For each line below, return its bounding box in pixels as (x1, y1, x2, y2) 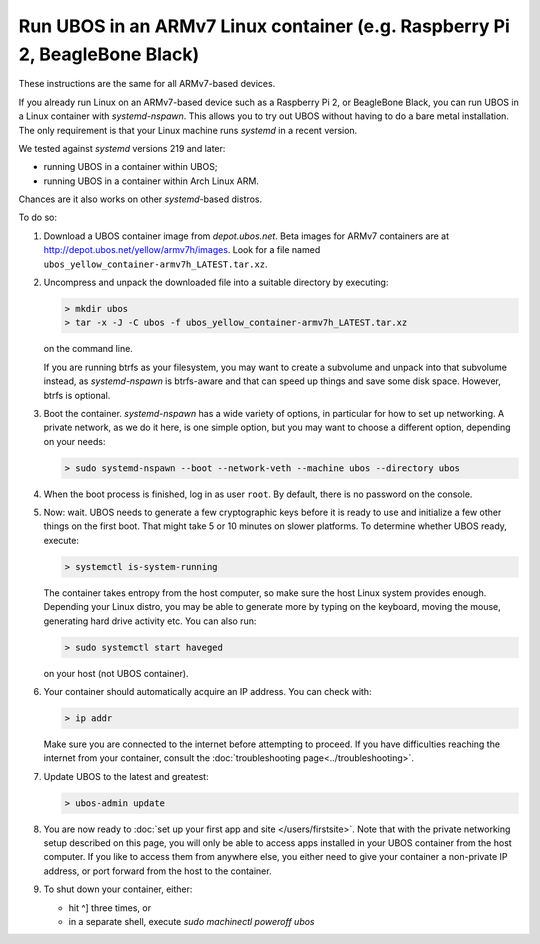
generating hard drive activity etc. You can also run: (43, 615, 257, 627)
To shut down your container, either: (43, 883, 193, 895)
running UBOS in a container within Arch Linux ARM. (43, 175, 260, 187)
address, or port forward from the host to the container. (43, 865, 272, 877)
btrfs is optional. (43, 389, 111, 401)
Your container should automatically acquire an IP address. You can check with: (43, 685, 372, 697)
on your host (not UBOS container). (43, 667, 189, 679)
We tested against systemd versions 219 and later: (18, 142, 226, 154)
